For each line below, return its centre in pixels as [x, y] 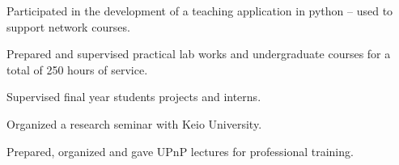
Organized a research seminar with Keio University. [134, 123]
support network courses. [68, 26]
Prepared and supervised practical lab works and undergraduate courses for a [199, 54]
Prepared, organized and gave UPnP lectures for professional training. [180, 151]
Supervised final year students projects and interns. [134, 97]
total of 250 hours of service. [77, 69]
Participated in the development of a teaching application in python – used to [200, 11]
